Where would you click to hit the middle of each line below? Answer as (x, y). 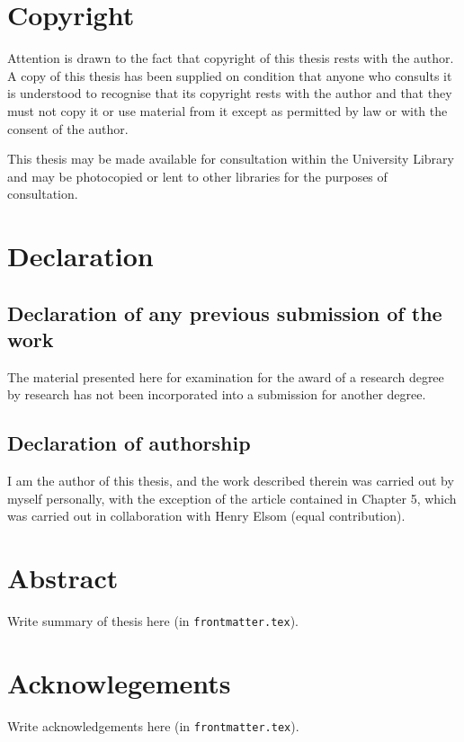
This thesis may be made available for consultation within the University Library (231, 159)
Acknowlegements (119, 682)
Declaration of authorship (129, 443)
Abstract (63, 578)
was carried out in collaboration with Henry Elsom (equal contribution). (206, 516)
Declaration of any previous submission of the (225, 313)
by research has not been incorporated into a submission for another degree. (217, 394)
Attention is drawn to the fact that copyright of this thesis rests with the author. (231, 58)
